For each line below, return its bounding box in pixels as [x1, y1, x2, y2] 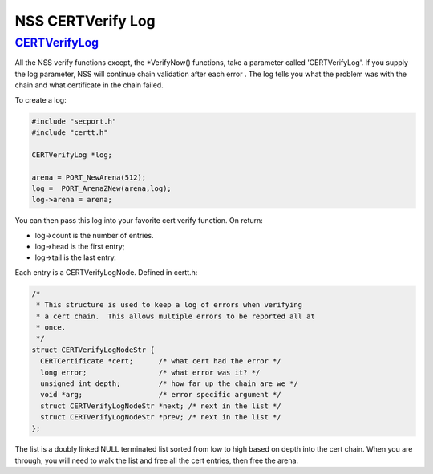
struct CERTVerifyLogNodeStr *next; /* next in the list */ [40, 401, 281, 411]
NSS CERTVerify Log [14, 12, 156, 30]
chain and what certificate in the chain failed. [14, 80, 164, 90]
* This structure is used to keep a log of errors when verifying [36, 301, 303, 310]
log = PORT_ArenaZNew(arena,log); [31, 184, 172, 192]
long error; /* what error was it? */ [40, 367, 261, 377]
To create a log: [14, 95, 67, 104]
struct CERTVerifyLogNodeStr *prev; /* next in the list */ [40, 413, 281, 422]
